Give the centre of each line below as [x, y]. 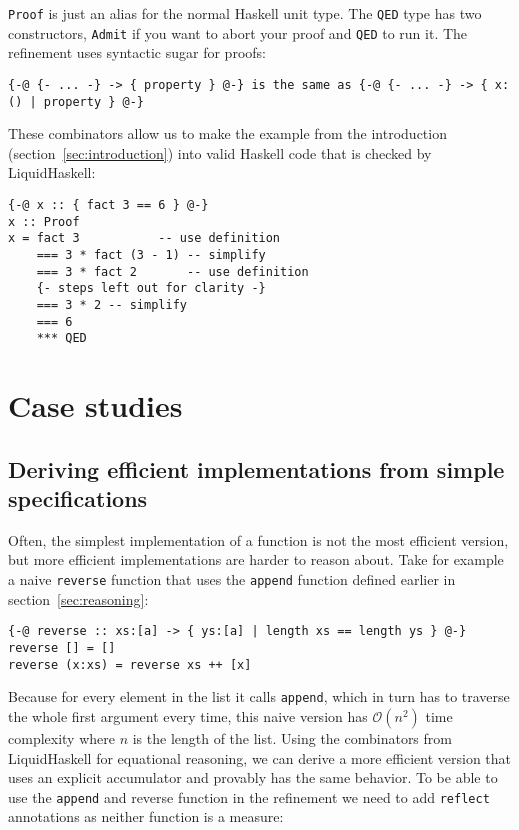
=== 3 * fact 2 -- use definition [172, 271]
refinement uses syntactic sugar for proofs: [137, 52]
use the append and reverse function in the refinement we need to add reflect [249, 796]
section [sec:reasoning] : [78, 598]
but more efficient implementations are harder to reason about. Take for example [256, 559]
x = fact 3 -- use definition [144, 238]
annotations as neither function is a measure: [146, 816]
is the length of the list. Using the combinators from [292, 737]
